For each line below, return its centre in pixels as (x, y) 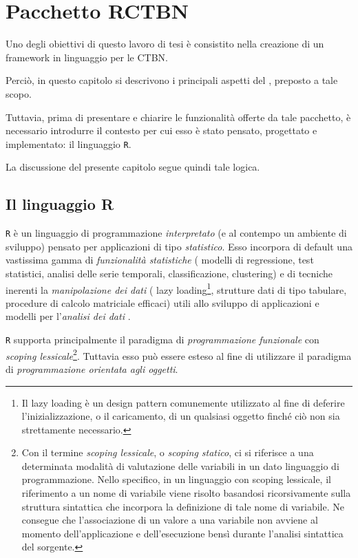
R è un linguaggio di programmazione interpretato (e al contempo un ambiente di (176, 233)
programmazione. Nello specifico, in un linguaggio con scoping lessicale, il (176, 479)
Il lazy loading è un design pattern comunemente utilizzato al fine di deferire (183, 402)
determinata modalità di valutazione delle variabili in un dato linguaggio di (180, 465)
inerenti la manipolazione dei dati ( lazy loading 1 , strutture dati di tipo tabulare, (176, 288)
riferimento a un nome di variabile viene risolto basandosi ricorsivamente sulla (186, 493)
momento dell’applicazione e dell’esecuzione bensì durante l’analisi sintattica (182, 533)
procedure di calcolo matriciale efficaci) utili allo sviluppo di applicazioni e (162, 302)
